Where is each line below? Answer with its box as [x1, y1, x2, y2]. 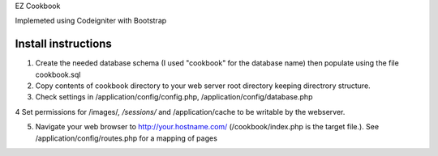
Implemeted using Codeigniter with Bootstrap [15, 16, 167, 26]
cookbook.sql [35, 70, 81, 79]
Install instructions [15, 37, 113, 51]
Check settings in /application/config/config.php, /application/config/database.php [35, 92, 313, 102]
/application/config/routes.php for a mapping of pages [35, 133, 218, 143]
